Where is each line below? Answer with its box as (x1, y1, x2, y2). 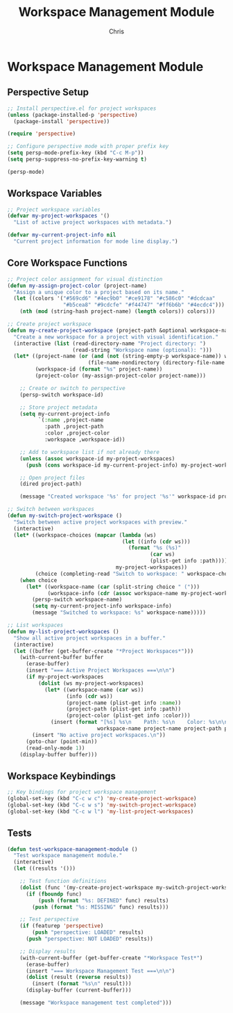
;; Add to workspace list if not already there (19, 448, 159, 455)
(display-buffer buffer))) (19, 751, 98, 758)
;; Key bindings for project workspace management (7, 788, 157, 796)
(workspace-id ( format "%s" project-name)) (35, 366, 163, 373)
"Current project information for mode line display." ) (13, 238, 178, 245)
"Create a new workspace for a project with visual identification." (13, 333, 218, 341)
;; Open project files (19, 474, 85, 481)
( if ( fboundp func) (25, 891, 82, 898)
